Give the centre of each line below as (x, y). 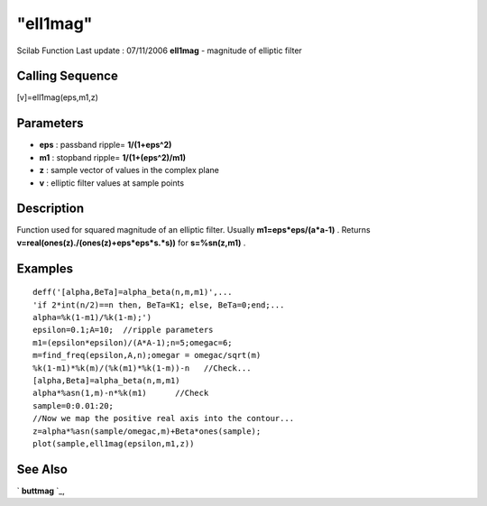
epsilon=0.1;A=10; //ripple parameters (123, 330)
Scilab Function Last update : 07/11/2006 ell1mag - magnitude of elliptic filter (159, 51)
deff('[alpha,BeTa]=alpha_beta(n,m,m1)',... (133, 292)
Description (51, 209)
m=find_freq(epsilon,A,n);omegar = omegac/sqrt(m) (147, 355)
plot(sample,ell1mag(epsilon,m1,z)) (114, 443)
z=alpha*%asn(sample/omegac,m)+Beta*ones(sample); (147, 431)
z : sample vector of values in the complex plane (129, 170)
